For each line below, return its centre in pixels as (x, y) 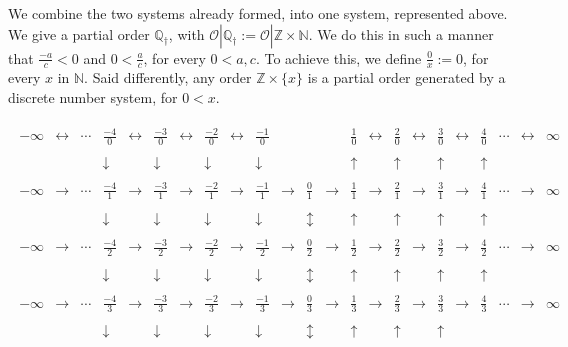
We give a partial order (79, 33)
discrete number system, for (93, 97)
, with (186, 33)
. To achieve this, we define (338, 57)
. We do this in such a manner (401, 33)
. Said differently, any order (168, 77)
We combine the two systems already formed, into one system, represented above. (258, 13)
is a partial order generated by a (406, 77)
